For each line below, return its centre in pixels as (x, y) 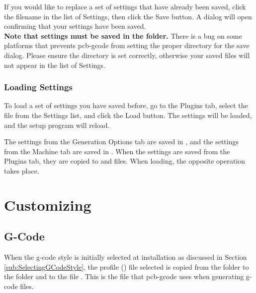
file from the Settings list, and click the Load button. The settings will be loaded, (128, 115)
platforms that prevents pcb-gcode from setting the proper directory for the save (127, 45)
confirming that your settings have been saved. (75, 26)
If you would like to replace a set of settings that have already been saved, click (125, 6)
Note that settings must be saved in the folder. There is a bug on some (123, 35)
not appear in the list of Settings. (55, 65)
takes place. (22, 170)
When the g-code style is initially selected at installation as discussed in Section (126, 257)
